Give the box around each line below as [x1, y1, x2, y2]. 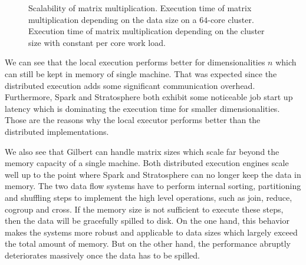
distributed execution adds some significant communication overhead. [5, 79, 255, 91]
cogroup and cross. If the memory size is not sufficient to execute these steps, [5, 203, 284, 215]
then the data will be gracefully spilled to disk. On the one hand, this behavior [5, 214, 289, 227]
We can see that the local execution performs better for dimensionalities [5, 56, 265, 68]
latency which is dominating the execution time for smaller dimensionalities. [5, 102, 280, 114]
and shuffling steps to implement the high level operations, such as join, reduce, [5, 191, 292, 203]
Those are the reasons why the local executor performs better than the [5, 114, 261, 126]
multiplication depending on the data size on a [28, 13, 197, 25]
